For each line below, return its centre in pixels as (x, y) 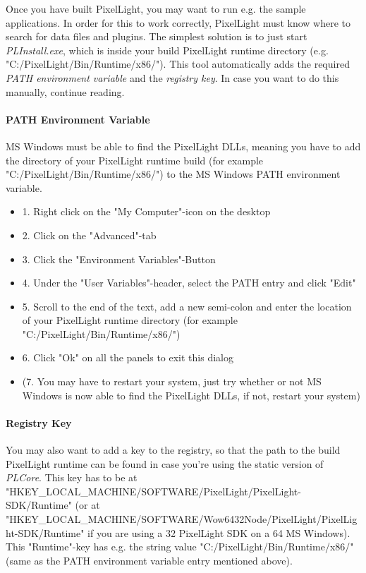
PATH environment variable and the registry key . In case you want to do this (172, 77)
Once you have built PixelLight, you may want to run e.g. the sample (156, 8)
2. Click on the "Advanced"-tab (89, 235)
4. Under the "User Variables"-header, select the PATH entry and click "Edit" (189, 283)
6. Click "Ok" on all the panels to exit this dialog (128, 357)
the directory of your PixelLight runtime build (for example (135, 160)
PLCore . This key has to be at (72, 477)
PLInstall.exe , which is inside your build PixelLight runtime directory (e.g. (167, 50)
